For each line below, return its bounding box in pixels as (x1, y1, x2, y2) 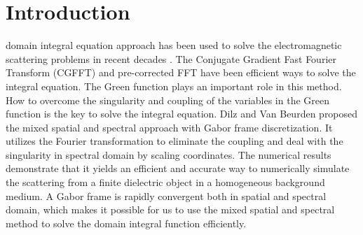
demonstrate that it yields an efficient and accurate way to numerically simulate (6, 161, 350, 176)
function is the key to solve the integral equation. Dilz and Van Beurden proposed (6, 106, 358, 121)
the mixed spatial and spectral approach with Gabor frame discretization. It (6, 120, 333, 134)
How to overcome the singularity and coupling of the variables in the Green (6, 92, 330, 107)
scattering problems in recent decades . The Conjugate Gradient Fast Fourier (6, 51, 336, 66)
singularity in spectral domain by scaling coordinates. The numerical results (6, 147, 331, 162)
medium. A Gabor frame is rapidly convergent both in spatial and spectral (6, 188, 327, 203)
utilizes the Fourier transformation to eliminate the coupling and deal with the (6, 134, 343, 148)
